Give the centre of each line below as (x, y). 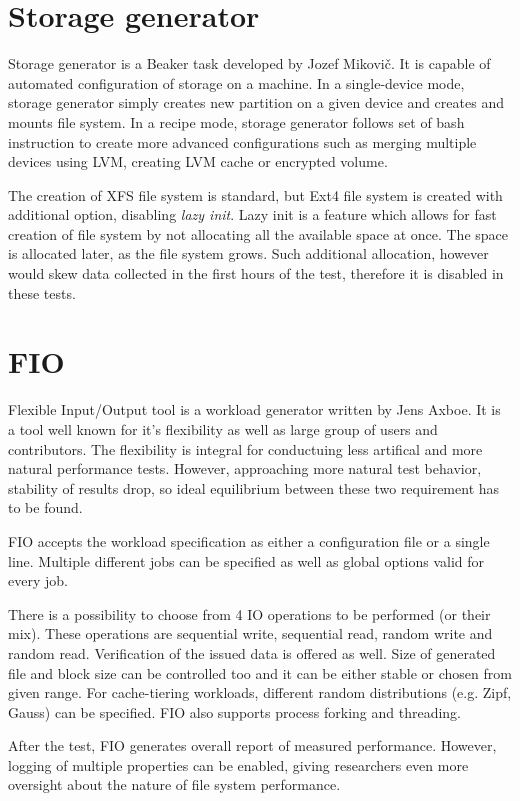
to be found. (45, 507)
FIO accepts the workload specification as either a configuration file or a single (249, 540)
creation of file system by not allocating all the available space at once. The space (258, 233)
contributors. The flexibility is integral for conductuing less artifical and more (245, 448)
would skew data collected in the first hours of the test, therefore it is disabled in (256, 273)
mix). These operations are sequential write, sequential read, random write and (250, 633)
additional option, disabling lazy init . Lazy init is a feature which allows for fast (252, 214)
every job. (38, 580)
